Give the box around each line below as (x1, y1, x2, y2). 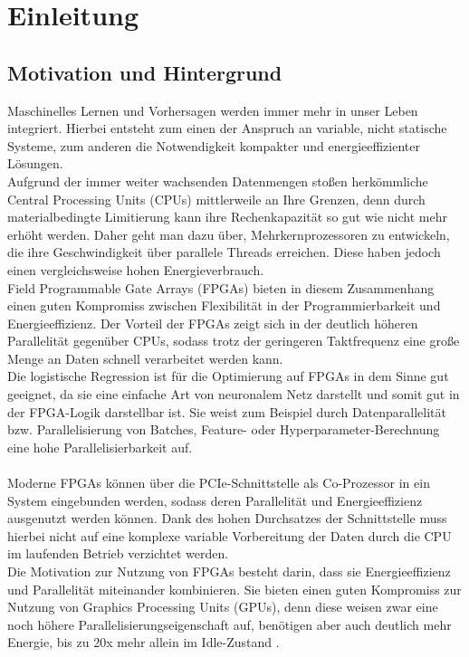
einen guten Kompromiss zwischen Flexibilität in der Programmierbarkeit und (7, 296, 441, 315)
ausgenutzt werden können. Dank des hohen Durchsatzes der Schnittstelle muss (7, 509, 447, 528)
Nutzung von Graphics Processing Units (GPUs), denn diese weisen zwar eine (7, 597, 438, 616)
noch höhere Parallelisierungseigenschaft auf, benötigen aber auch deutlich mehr (7, 614, 452, 633)
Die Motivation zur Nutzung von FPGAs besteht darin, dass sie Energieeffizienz (7, 562, 451, 581)
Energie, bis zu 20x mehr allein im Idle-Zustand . (7, 633, 280, 652)
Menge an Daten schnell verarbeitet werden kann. (7, 348, 283, 367)
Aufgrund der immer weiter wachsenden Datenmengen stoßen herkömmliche (7, 171, 428, 190)
